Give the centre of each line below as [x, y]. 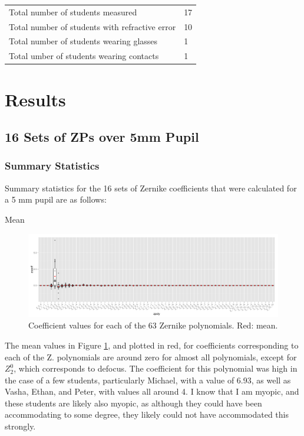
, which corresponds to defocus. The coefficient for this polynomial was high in [156, 368]
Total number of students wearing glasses [83, 41]
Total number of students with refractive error [92, 26]
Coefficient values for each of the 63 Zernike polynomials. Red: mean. [153, 325]
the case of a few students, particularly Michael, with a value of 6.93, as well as [148, 380]
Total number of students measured [73, 12]
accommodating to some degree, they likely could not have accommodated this [147, 414]
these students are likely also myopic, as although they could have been [133, 403]
